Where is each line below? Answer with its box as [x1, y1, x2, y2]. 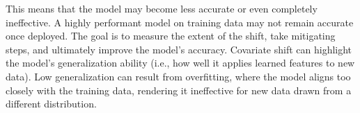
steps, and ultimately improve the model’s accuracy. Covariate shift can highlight [6, 42, 352, 56]
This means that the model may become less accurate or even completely [6, 1, 318, 15]
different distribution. [6, 96, 97, 111]
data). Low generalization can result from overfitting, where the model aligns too [6, 69, 351, 83]
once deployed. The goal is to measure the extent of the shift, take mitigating [6, 28, 336, 43]
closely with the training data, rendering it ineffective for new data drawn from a [6, 82, 352, 97]
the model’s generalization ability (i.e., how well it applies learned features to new [6, 55, 355, 70]
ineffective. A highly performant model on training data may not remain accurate [6, 15, 354, 29]
